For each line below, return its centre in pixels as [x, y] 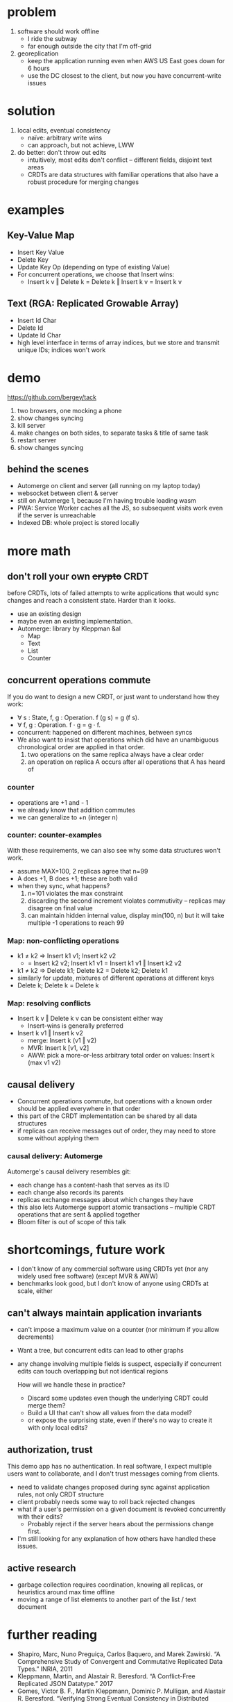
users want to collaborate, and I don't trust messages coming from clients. [113, 1474]
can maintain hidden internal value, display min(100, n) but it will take [126, 915]
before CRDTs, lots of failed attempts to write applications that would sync [113, 593]
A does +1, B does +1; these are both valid [77, 878]
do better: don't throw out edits [62, 152]
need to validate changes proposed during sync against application [113, 1487]
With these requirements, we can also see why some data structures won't [114, 850]
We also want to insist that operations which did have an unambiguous [118, 740]
